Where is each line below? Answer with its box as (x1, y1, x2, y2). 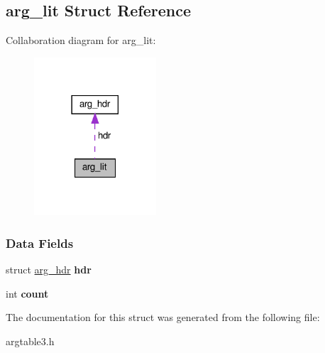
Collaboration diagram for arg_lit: (6, 33, 156, 48)
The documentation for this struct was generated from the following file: (6, 310, 320, 325)
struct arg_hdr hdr (6, 262, 92, 277)
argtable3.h (6, 333, 55, 348)
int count (6, 286, 49, 300)
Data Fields (6, 234, 74, 251)
